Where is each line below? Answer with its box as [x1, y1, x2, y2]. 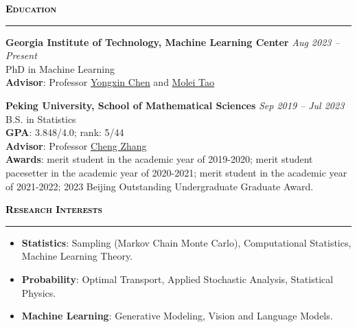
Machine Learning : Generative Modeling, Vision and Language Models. [21, 308, 333, 323]
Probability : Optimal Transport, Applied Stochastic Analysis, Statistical [21, 271, 334, 286]
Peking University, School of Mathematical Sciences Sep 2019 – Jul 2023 [5, 98, 345, 112]
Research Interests [5, 202, 102, 216]
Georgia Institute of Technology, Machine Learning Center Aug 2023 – [5, 34, 340, 49]
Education [5, 1, 57, 15]
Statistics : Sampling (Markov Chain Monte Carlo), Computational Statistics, [21, 235, 352, 249]
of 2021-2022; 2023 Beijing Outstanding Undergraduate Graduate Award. [5, 179, 314, 193]
